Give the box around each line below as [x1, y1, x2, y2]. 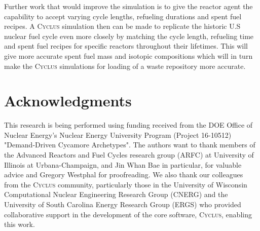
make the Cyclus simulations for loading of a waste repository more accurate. [4, 60, 246, 71]
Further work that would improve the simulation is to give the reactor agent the [4, 1, 253, 11]
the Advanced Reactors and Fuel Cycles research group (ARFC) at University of [4, 149, 254, 160]
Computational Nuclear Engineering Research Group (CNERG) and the [4, 189, 228, 200]
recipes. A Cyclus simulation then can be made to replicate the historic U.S [4, 21, 241, 31]
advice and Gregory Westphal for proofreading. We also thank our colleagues [4, 169, 243, 180]
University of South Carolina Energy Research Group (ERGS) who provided [4, 199, 241, 210]
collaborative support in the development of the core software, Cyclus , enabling [4, 209, 252, 219]
